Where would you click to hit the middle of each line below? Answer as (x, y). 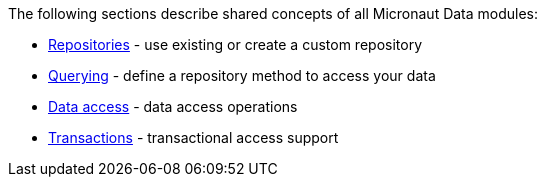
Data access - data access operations (173, 106)
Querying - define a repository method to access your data (242, 75)
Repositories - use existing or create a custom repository (235, 44)
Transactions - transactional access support (193, 137)
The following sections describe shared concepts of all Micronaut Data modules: (273, 13)
